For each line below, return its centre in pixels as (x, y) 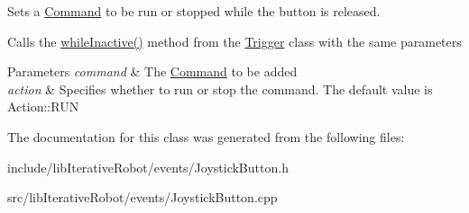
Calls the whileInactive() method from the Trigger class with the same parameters (234, 41)
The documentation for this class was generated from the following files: (206, 136)
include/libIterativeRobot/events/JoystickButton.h (148, 167)
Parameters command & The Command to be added (152, 71)
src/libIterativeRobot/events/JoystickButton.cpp (143, 197)
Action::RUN (43, 106)
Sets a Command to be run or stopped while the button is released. (194, 11)
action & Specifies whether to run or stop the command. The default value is (220, 89)
